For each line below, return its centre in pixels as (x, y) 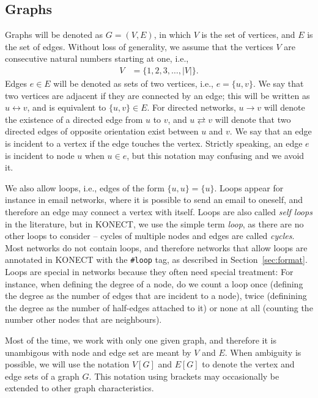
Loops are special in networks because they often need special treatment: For (149, 271)
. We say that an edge (271, 131)
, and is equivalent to (67, 107)
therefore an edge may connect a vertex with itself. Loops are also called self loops (159, 211)
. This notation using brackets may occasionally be (184, 376)
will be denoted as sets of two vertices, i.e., (133, 83)
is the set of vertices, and (248, 35)
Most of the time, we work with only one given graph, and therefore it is (141, 340)
